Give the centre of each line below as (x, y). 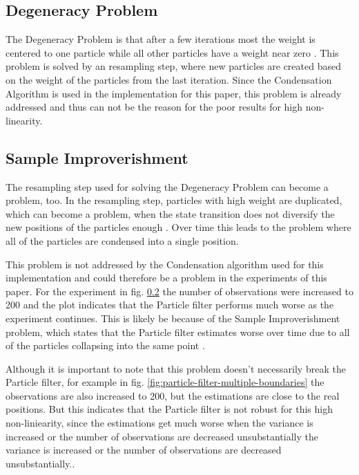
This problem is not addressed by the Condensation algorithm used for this (165, 264)
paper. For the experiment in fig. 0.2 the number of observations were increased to (179, 291)
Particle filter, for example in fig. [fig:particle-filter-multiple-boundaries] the (165, 382)
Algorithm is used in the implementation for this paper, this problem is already (174, 93)
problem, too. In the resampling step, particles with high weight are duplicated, (174, 200)
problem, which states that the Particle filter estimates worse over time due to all (178, 332)
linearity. (24, 120)
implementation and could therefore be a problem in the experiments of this (166, 278)
